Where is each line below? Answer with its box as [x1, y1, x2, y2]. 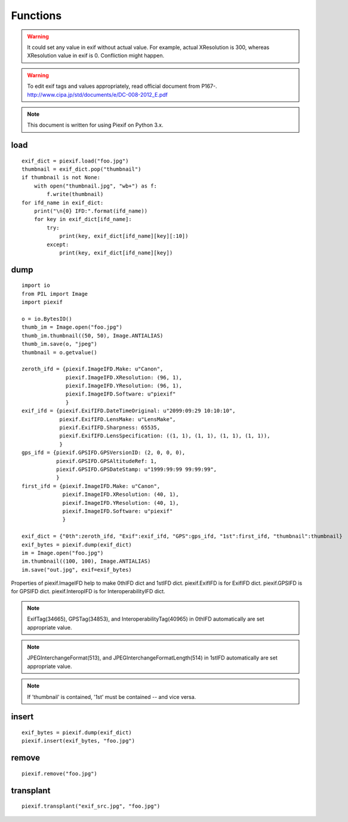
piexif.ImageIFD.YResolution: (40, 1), [62, 499, 179, 506]
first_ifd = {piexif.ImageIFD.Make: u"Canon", [21, 483, 161, 489]
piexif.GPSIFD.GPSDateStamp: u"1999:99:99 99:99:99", [56, 466, 217, 473]
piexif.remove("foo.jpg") [21, 770, 98, 777]
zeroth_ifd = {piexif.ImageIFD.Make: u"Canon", [21, 366, 164, 373]
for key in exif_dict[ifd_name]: [33, 216, 133, 223]
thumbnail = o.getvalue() [21, 349, 98, 355]
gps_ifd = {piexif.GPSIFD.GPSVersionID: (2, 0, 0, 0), [21, 449, 186, 456]
